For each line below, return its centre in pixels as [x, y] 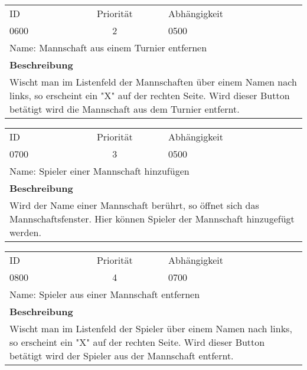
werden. [25, 232]
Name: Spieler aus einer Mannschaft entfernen [105, 294]
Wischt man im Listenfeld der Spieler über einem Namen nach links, [151, 328]
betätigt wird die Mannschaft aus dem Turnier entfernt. [125, 109]
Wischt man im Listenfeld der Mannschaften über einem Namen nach [153, 82]
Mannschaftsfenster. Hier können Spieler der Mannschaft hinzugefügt [152, 219]
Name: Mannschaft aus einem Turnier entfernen [108, 48]
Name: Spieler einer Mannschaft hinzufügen [99, 171]
